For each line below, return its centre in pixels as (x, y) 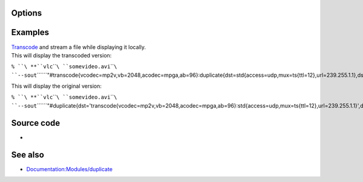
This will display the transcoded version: (61, 55)
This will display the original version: (57, 86)
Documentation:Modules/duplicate (70, 169)
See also (28, 154)
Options (27, 13)
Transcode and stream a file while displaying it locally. (79, 47)
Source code (36, 123)
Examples (30, 32)
